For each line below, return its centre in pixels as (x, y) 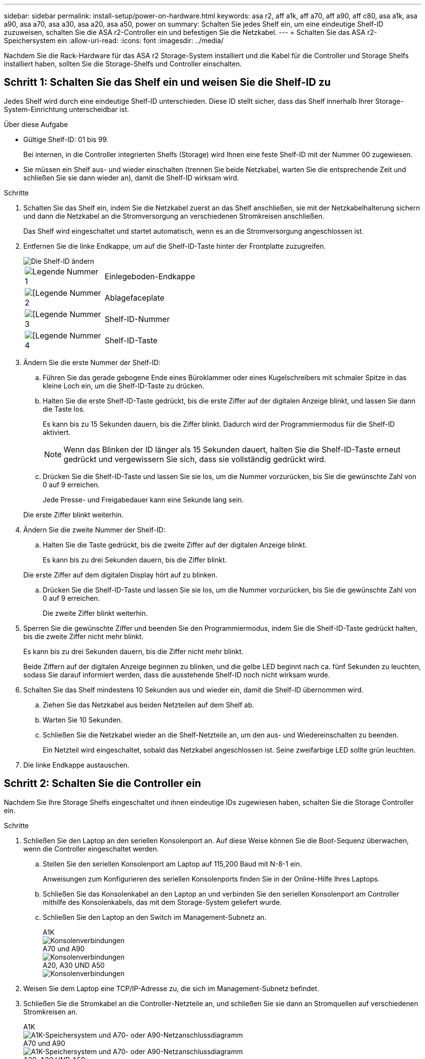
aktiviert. (57, 432)
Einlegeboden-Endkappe (150, 276)
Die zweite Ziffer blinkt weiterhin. (95, 613)
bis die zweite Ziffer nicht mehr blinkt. (83, 636)
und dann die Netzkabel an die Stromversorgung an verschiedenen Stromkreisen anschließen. (174, 216)
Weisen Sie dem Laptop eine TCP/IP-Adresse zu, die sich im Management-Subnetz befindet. (171, 988)
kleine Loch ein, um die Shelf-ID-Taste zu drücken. (123, 385)
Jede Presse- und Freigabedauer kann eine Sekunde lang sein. (143, 499)
